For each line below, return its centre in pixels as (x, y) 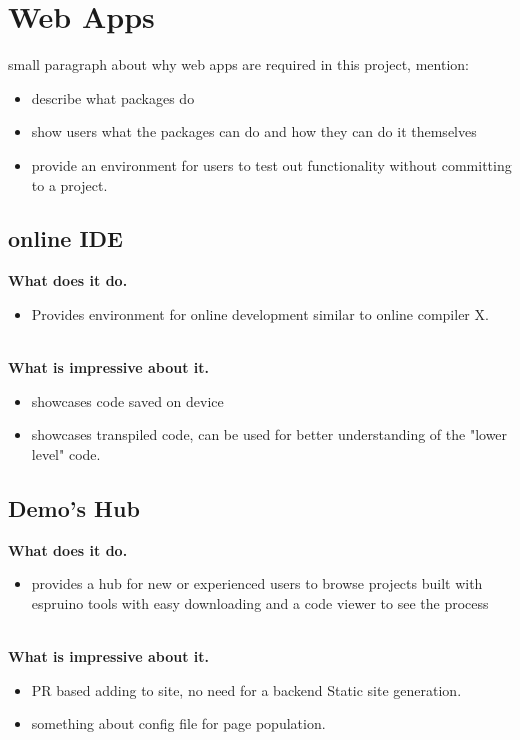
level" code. (66, 453)
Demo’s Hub (74, 507)
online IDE (65, 238)
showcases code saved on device (127, 400)
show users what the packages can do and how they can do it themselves (254, 131)
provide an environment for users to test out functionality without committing (271, 164)
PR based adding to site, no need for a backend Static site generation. (246, 689)
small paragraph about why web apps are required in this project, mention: (238, 64)
